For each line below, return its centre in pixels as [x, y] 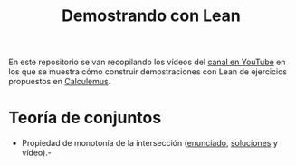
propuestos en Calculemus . [60, 82]
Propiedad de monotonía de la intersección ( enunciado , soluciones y [149, 143]
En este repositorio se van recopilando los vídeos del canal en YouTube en [147, 62]
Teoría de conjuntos [85, 118]
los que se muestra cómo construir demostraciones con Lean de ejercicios [148, 72]
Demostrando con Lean [151, 16]
